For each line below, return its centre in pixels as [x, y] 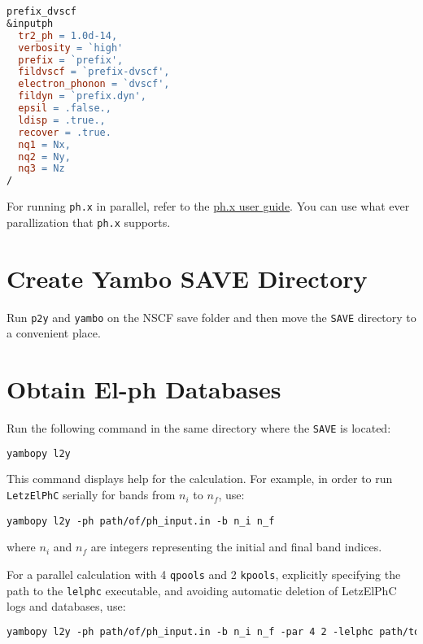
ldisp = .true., [62, 120]
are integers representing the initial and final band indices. [236, 547]
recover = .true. [65, 132]
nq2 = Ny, [44, 157]
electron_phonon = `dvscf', [94, 84]
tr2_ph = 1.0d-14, [68, 35]
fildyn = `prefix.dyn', [82, 96]
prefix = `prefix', [71, 60]
